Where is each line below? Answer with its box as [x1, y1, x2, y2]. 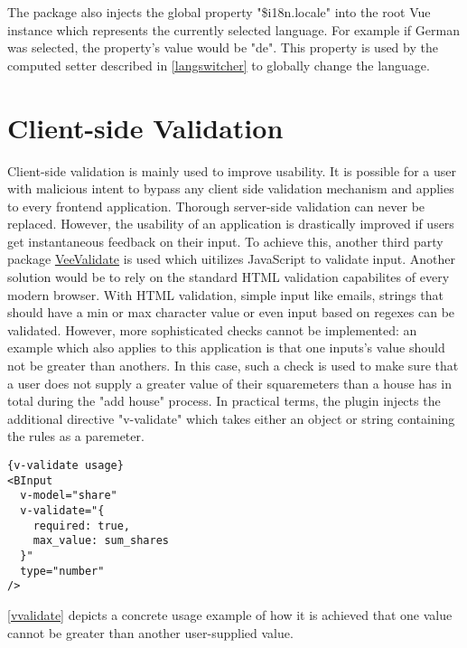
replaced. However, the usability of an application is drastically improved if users [7, 214, 454, 233]
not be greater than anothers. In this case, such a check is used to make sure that [7, 356, 459, 375]
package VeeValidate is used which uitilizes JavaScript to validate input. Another [7, 249, 455, 268]
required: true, [33, 519, 131, 532]
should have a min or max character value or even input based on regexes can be [7, 303, 455, 322]
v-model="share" [20, 489, 117, 502]
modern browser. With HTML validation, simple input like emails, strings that [7, 285, 444, 304]
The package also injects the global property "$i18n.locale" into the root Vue [7, 3, 431, 21]
